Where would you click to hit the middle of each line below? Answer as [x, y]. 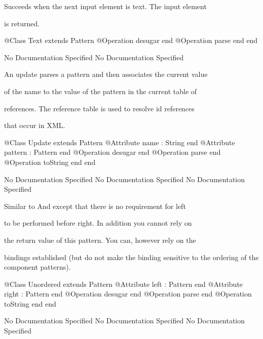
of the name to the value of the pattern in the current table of [101, 91]
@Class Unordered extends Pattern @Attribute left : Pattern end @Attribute [124, 284]
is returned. [22, 23]
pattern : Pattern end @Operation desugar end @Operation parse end [112, 152]
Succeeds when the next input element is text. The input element [105, 6]
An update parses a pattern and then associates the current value [106, 74]
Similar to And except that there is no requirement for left [95, 206]
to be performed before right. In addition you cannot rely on [98, 223]
